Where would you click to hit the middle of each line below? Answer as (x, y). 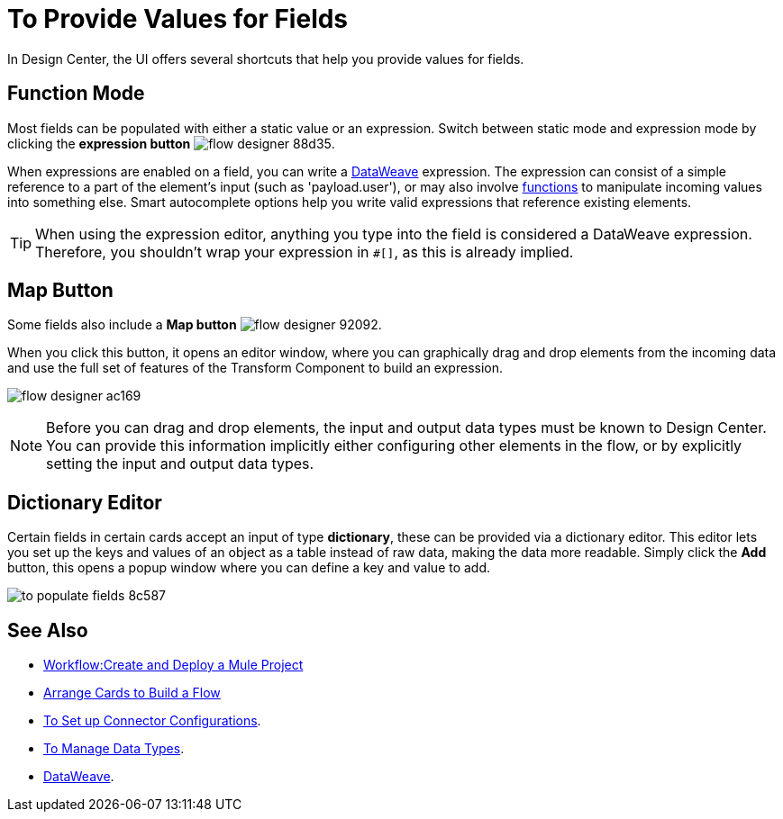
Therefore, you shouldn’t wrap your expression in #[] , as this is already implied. (305, 252)
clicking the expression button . (171, 143)
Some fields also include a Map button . (195, 325)
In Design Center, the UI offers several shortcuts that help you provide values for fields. (266, 58)
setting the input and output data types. (180, 464)
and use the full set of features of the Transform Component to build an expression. (255, 368)
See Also (48, 630)
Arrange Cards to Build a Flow (132, 693)
